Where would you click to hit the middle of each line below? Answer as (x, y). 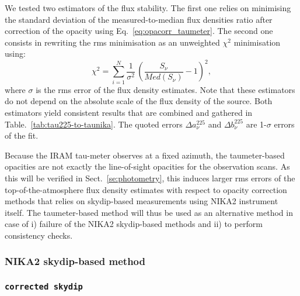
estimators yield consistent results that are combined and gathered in (129, 112)
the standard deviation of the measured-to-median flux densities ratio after (139, 19)
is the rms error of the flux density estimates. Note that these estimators (165, 89)
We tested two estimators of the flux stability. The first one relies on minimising (148, 8)
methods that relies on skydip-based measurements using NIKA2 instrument (142, 201)
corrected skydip (44, 287)
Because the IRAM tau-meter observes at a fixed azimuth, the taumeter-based (145, 155)
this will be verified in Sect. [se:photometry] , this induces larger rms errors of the (150, 178)
